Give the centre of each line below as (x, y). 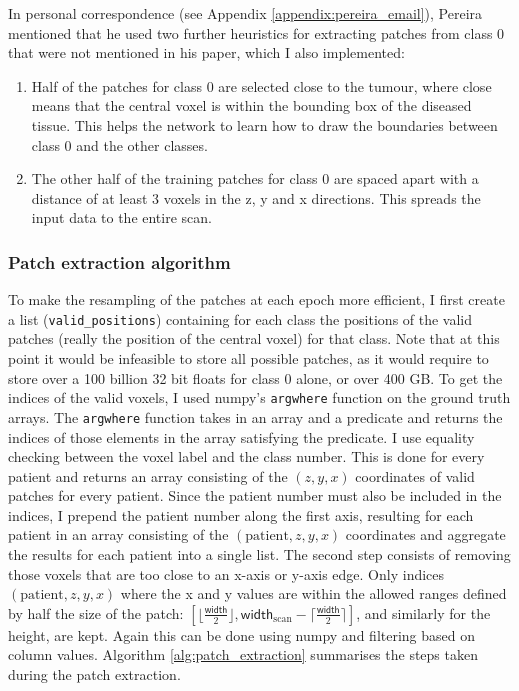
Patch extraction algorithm (119, 261)
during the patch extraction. (94, 674)
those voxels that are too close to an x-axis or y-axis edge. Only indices (226, 573)
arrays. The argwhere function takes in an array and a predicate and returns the (255, 416)
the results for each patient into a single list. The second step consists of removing (259, 554)
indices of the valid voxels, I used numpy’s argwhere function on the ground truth (259, 397)
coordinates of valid (415, 475)
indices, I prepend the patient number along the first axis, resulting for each (241, 514)
